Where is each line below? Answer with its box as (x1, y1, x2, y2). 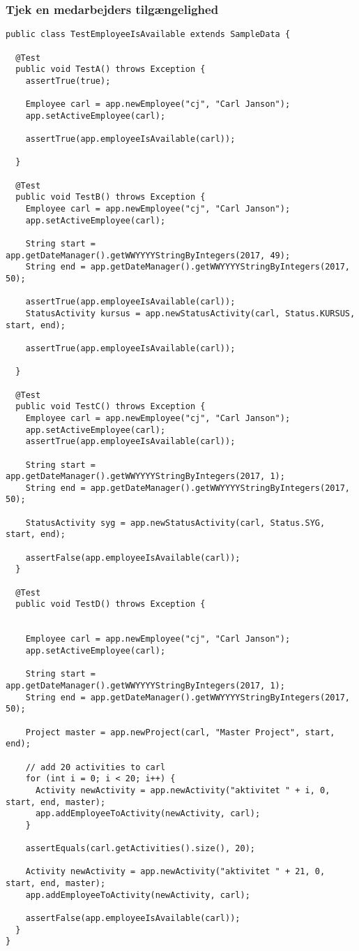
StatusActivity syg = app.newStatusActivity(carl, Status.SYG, (25, 517, 326, 528)
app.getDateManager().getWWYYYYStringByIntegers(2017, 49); (6, 250, 291, 260)
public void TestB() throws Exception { (15, 192, 206, 202)
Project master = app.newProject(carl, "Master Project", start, (25, 727, 335, 737)
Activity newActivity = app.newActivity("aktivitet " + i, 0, (35, 785, 330, 795)
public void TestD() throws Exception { (15, 599, 206, 610)
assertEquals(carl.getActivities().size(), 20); (25, 843, 255, 854)
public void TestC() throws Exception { (15, 401, 206, 412)
